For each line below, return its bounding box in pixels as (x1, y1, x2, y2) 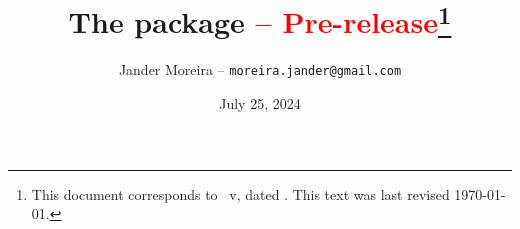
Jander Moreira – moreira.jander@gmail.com (118, 59, 402, 80)
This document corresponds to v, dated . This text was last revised (31, 183, 450, 204)
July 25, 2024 (219, 93, 301, 114)
